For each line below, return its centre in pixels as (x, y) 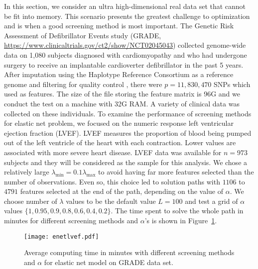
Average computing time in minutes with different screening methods (129, 252)
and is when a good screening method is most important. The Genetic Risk (119, 26)
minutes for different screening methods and (71, 221)
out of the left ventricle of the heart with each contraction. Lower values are (120, 142)
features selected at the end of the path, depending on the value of (122, 191)
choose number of (31, 201)
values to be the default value (111, 201)
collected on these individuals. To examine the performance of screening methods (128, 113)
